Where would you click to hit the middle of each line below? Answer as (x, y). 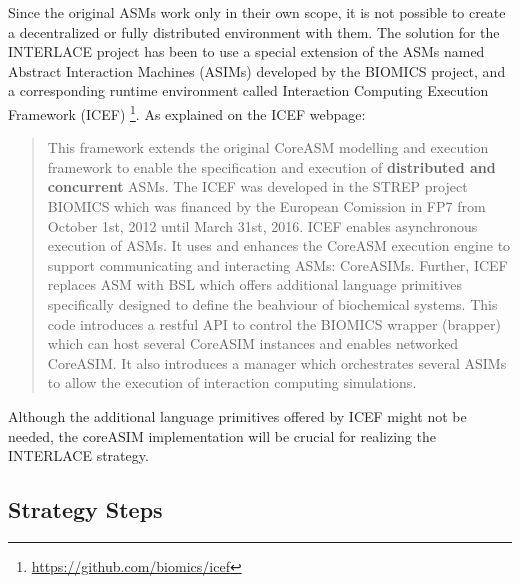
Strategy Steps (85, 509)
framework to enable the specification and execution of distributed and (271, 166)
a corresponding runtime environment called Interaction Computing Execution (248, 90)
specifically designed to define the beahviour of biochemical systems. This (272, 303)
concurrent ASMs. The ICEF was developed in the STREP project (257, 186)
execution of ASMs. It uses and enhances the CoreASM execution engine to (279, 245)
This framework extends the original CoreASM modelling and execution (268, 147)
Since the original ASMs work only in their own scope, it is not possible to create (257, 12)
